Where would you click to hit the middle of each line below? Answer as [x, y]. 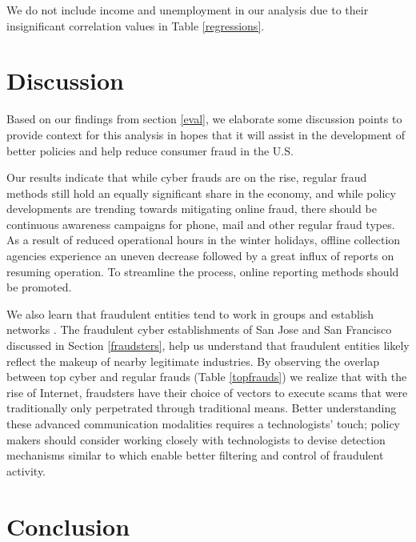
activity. [26, 470]
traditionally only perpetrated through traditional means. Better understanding [202, 408]
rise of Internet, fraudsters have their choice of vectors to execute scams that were [207, 392]
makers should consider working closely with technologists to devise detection [196, 439]
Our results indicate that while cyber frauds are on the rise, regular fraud [187, 177]
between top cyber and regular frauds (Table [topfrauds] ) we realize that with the [207, 377]
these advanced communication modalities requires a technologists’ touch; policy [203, 424]
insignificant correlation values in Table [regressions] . [136, 25]
